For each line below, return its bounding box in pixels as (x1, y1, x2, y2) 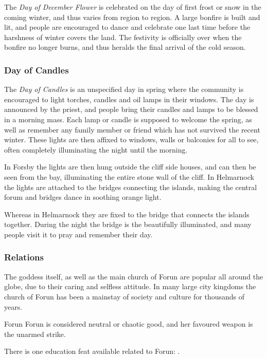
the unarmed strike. (4, 328, 66, 339)
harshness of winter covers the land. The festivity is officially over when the (4, 31, 242, 42)
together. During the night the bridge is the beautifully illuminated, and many (4, 219, 252, 230)
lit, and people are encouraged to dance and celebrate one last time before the (4, 22, 251, 32)
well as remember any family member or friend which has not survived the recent (4, 124, 260, 135)
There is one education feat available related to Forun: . (4, 346, 180, 356)
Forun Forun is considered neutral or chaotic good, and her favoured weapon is (4, 318, 253, 329)
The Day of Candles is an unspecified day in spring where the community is (4, 84, 244, 95)
